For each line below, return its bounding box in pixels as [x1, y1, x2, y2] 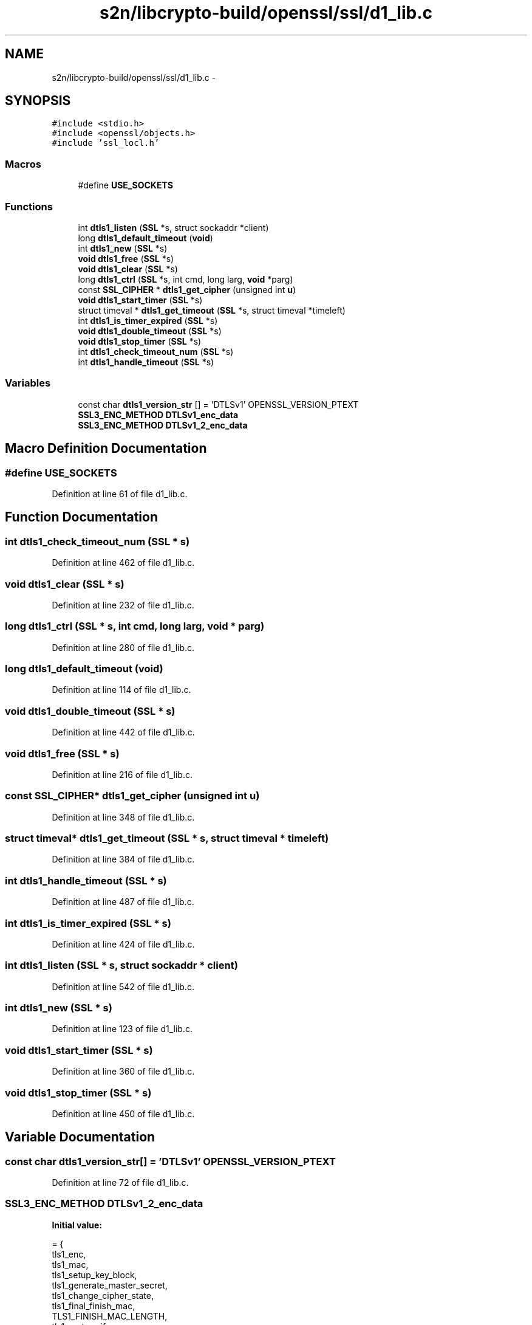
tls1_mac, [52, 1259, 89, 1270]
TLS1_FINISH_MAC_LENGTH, [52, 1310, 168, 1321]
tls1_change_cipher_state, [52, 1290, 154, 1301]
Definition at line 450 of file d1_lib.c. [52, 1108, 195, 1119]
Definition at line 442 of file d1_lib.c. [52, 727, 195, 738]
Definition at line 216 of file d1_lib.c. [52, 769, 193, 780]
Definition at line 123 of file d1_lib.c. [52, 1024, 193, 1034]
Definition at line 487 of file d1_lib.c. [52, 897, 194, 907]
